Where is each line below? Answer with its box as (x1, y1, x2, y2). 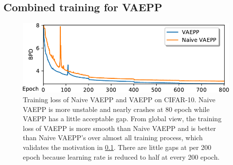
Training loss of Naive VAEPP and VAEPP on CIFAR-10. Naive (23, 94, 215, 105)
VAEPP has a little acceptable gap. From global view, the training (23, 113, 222, 124)
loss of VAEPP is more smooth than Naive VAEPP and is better (23, 123, 216, 133)
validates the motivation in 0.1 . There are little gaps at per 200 (23, 142, 212, 152)
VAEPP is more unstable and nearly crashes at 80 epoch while (23, 104, 210, 114)
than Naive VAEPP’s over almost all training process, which (23, 132, 203, 143)
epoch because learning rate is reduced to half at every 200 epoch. (23, 151, 220, 162)
